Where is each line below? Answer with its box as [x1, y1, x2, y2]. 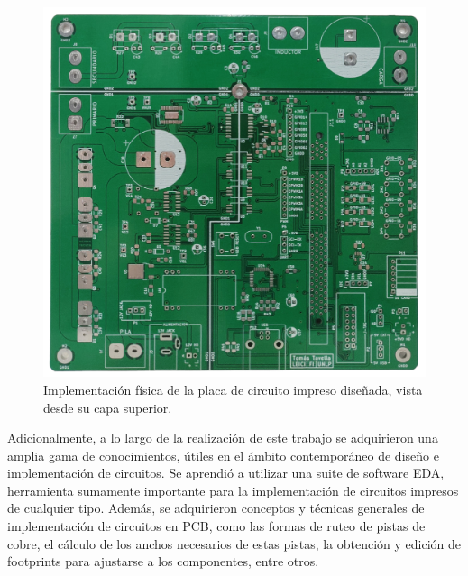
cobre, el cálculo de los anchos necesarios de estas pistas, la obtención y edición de [7, 534, 462, 553]
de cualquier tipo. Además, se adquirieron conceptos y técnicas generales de [7, 498, 425, 517]
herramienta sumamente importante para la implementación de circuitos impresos [7, 480, 459, 499]
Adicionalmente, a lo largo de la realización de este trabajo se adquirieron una [7, 428, 438, 447]
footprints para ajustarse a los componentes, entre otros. [7, 552, 319, 571]
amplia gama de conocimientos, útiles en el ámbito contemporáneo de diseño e [7, 445, 439, 464]
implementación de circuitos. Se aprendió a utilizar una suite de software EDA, [7, 463, 445, 482]
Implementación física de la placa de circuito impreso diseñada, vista [43, 379, 423, 398]
